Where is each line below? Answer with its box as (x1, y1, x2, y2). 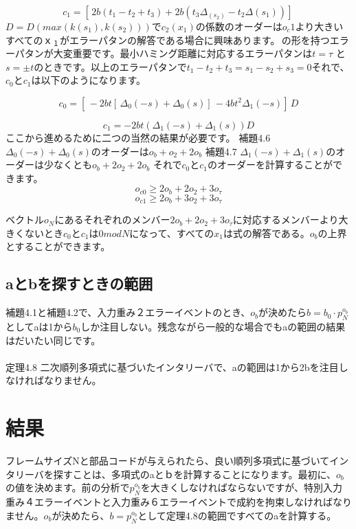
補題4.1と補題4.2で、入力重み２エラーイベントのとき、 (5, 305, 251, 319)
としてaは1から (5, 319, 73, 334)
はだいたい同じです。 (5, 333, 101, 347)
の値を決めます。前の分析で (5, 480, 130, 495)
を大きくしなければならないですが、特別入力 (140, 480, 343, 495)
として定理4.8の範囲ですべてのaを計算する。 (137, 508, 337, 522)
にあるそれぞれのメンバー (54, 212, 170, 227)
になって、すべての (129, 225, 214, 240)
